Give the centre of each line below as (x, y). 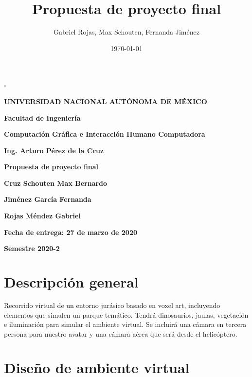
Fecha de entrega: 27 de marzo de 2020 (71, 232)
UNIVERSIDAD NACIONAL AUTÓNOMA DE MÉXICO (106, 101)
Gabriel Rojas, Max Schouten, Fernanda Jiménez (126, 32)
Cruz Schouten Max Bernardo (56, 183)
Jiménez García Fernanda (48, 199)
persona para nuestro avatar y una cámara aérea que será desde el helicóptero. (121, 333)
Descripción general (71, 282)
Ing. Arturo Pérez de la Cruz (54, 150)
